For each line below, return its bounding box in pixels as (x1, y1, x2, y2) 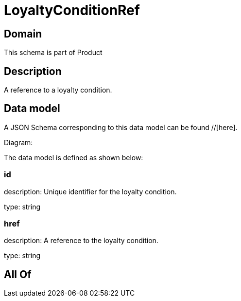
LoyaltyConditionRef (4, 2, 140, 19)
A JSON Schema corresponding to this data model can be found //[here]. (4, 123, 238, 132)
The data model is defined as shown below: (4, 153, 143, 162)
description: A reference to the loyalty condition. (4, 236, 158, 245)
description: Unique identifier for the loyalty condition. (4, 187, 177, 196)
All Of (4, 268, 32, 281)
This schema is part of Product (4, 48, 103, 57)
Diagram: (4, 138, 33, 147)
